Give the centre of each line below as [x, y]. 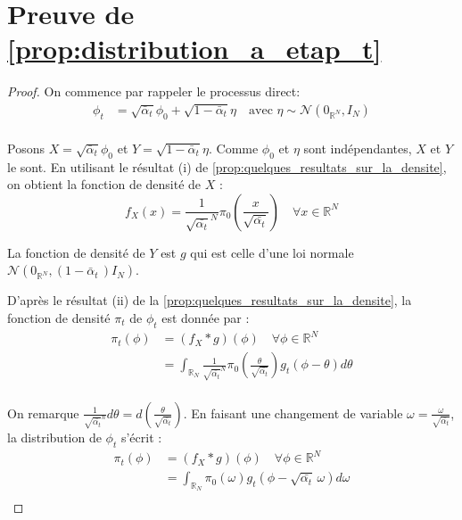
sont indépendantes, [358, 148]
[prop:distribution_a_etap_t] [194, 49]
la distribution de [54, 437]
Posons [26, 148]
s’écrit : [141, 437]
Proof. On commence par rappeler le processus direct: [154, 91]
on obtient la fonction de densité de [104, 184]
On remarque [43, 413]
